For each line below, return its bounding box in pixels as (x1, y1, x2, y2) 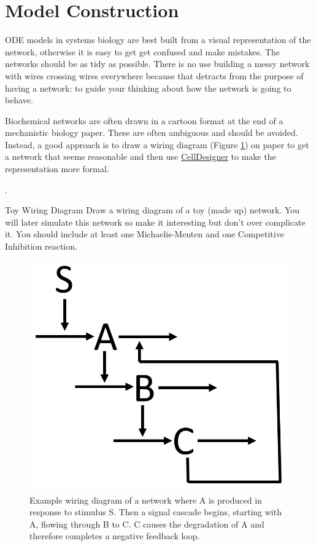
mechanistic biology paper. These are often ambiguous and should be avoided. (5, 126, 298, 139)
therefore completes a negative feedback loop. (29, 529, 200, 542)
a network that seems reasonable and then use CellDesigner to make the (5, 150, 276, 163)
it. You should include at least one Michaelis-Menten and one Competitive (5, 228, 284, 240)
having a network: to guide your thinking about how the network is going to (5, 81, 291, 94)
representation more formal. (5, 162, 109, 175)
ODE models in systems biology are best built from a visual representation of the (5, 33, 311, 46)
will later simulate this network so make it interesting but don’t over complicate (5, 215, 306, 228)
